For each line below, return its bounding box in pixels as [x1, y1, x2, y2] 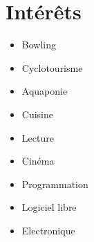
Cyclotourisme [21, 60, 83, 75]
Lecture [21, 130, 54, 145]
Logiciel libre [21, 200, 77, 214]
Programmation [21, 176, 88, 191]
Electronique [21, 223, 75, 237]
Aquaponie [21, 84, 68, 98]
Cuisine [21, 106, 53, 121]
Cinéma [21, 153, 55, 168]
